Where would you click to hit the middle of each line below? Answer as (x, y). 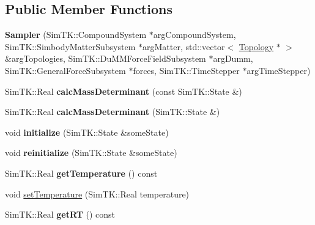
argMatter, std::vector (184, 46)
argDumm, (233, 58)
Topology (256, 46)
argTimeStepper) (279, 70)
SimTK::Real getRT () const (60, 214)
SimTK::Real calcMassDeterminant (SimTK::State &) (113, 112)
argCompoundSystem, (195, 35)
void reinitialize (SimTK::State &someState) (91, 153)
